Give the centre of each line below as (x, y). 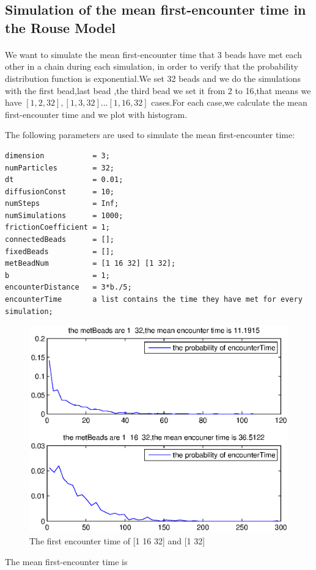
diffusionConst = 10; (60, 192)
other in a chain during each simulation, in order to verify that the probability (152, 66)
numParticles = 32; (60, 168)
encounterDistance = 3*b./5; (68, 287)
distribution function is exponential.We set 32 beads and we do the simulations (153, 78)
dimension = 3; (57, 155)
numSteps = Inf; (62, 204)
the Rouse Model (61, 27)
